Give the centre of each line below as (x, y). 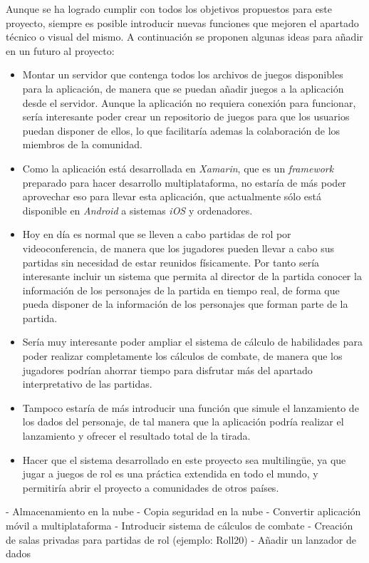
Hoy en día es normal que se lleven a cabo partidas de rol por (157, 234)
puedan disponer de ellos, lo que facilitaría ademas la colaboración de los (181, 130)
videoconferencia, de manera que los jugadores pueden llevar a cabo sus (178, 248)
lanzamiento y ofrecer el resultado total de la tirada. (136, 436)
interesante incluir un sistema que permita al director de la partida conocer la (192, 276)
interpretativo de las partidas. (87, 384)
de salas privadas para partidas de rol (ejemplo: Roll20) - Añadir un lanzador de (181, 539)
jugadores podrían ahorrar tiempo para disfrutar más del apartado (167, 370)
